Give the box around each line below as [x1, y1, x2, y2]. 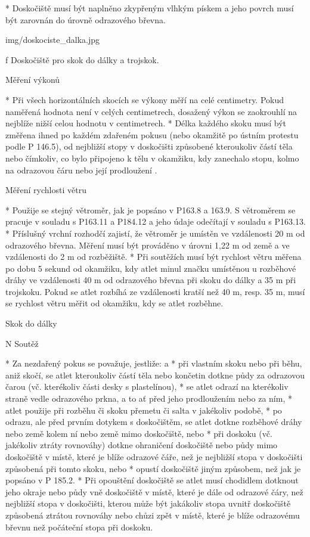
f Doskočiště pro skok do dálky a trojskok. [5, 53, 159, 66]
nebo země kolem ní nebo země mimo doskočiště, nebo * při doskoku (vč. [5, 427, 272, 439]
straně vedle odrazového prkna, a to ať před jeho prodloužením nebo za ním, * [5, 392, 292, 405]
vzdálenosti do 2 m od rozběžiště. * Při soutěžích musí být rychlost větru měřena [5, 250, 302, 263]
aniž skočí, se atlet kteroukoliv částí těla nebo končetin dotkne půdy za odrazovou [5, 368, 305, 381]
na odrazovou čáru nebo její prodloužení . [5, 163, 157, 176]
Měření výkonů [5, 73, 60, 86]
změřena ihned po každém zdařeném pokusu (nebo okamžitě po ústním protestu [5, 128, 299, 141]
